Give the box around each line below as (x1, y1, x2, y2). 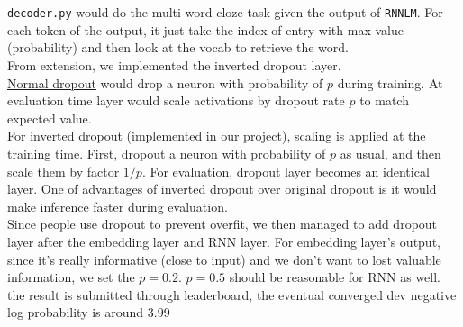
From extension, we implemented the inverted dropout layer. (7, 56, 341, 75)
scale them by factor (7, 161, 120, 180)
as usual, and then (340, 144, 441, 162)
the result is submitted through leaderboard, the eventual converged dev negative (7, 285, 457, 304)
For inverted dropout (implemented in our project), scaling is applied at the (7, 126, 426, 145)
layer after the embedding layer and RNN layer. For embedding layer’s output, (7, 232, 440, 250)
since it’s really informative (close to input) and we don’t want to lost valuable (7, 250, 441, 268)
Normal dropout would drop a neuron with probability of (7, 73, 323, 92)
